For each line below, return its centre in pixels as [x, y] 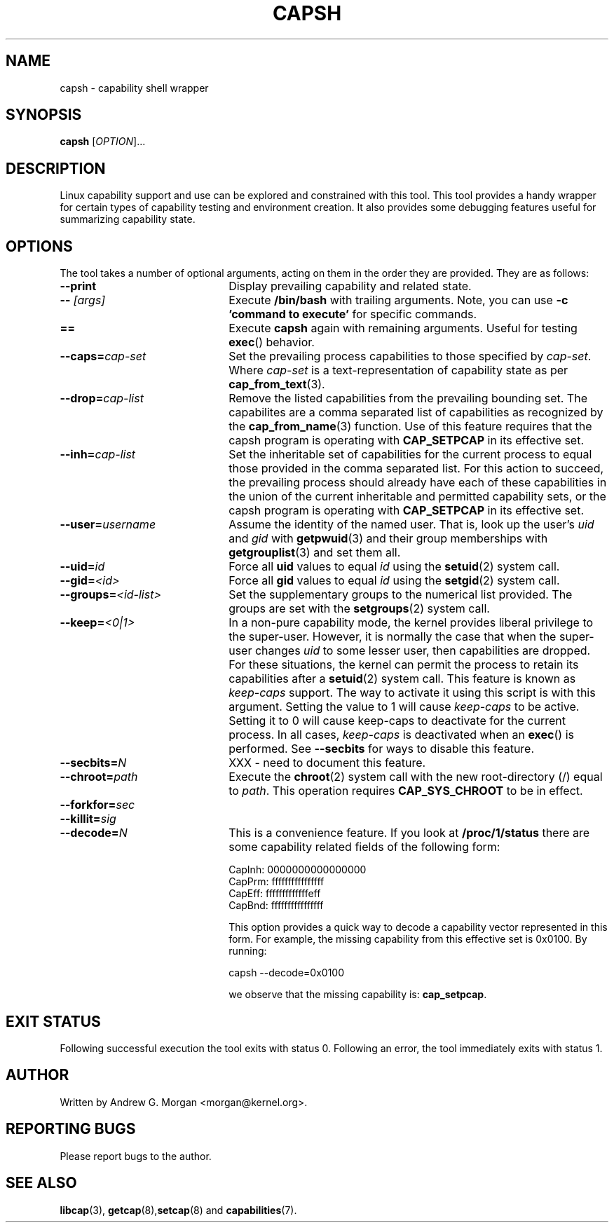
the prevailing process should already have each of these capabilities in [418, 483]
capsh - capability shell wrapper [134, 88]
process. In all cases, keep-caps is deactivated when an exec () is [401, 735]
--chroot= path [99, 777]
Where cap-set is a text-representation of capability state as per [398, 370]
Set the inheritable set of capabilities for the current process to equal [410, 455]
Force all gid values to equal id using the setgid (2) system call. [394, 581]
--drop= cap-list [102, 398]
